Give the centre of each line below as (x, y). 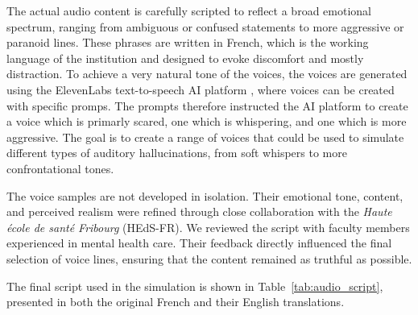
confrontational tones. (60, 168)
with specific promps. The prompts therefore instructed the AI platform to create (207, 105)
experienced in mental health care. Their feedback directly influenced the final (199, 243)
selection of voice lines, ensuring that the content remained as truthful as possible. (209, 258)
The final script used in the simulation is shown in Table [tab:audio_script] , (195, 286)
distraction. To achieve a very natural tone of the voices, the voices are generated (207, 74)
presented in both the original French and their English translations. (176, 302)
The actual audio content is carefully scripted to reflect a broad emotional (189, 10)
